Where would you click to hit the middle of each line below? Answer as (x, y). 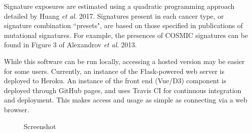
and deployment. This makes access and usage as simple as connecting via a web (126, 100)
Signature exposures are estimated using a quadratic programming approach (119, 6)
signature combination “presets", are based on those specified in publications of (124, 25)
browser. (17, 109)
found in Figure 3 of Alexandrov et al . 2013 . (71, 45)
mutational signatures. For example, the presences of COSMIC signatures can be (126, 35)
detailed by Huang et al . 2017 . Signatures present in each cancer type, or (114, 16)
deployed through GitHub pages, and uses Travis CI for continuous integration (123, 90)
